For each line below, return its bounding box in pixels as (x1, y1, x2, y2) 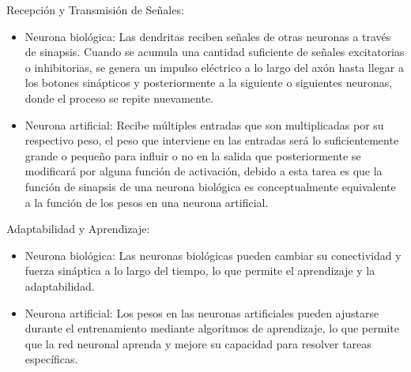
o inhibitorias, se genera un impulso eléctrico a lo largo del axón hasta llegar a (25, 58, 405, 75)
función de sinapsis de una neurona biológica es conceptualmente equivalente (25, 178, 396, 194)
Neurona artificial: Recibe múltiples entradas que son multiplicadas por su (25, 116, 384, 133)
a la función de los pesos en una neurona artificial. (25, 194, 269, 210)
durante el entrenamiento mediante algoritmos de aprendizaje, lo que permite (25, 320, 399, 336)
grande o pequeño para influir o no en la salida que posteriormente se (25, 147, 361, 163)
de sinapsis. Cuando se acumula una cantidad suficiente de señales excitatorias (25, 43, 405, 60)
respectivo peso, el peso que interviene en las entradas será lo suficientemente (25, 132, 399, 148)
